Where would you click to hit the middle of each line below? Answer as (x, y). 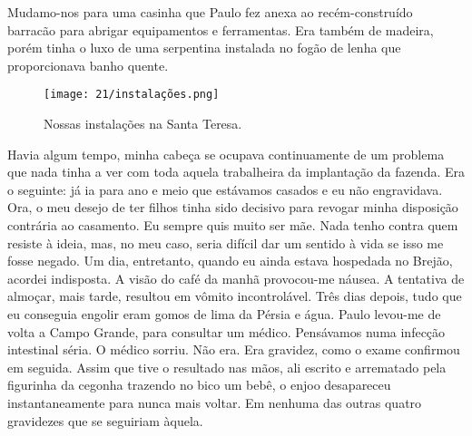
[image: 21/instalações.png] (132, 95)
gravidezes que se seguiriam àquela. (105, 420)
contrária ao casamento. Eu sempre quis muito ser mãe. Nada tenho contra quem (233, 225)
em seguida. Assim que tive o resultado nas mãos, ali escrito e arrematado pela (227, 367)
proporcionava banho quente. (88, 65)
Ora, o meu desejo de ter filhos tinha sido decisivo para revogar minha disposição (233, 207)
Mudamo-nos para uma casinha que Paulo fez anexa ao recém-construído (210, 12)
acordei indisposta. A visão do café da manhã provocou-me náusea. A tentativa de (236, 278)
